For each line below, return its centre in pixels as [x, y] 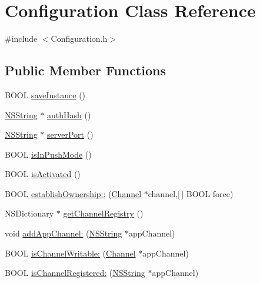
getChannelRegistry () [103, 213]
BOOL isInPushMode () [48, 154]
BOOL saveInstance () [45, 94]
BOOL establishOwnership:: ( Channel [73, 193]
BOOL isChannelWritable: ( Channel [70, 253]
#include [21, 39]
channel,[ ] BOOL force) [191, 193]
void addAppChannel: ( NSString [64, 233]
